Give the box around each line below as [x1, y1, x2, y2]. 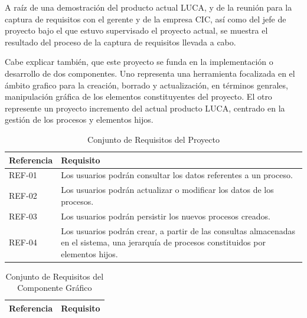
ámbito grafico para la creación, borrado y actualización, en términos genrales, [5, 78, 288, 91]
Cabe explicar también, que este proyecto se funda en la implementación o [5, 55, 273, 68]
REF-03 [9, 209, 37, 222]
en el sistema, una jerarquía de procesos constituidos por [61, 236, 266, 248]
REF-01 [9, 169, 37, 181]
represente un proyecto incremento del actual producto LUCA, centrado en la [5, 101, 285, 114]
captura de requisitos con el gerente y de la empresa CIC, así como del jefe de [5, 12, 286, 25]
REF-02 [9, 189, 37, 202]
